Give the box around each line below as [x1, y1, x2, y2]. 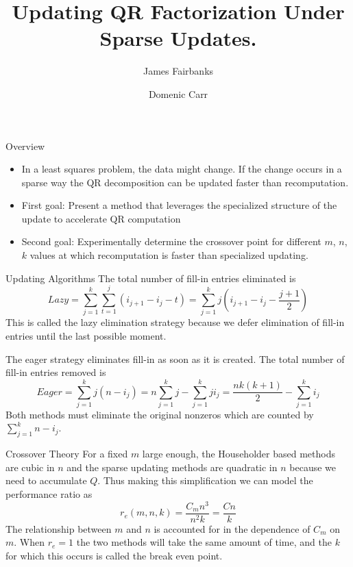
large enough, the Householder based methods [142, 446, 335, 461]
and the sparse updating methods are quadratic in [66, 459, 278, 474]
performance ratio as [5, 487, 93, 501]
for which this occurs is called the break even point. [5, 548, 223, 562]
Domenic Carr [148, 86, 208, 101]
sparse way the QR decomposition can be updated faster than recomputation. [21, 175, 349, 189]
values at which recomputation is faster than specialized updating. [29, 248, 308, 262]
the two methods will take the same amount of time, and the [76, 535, 332, 549]
